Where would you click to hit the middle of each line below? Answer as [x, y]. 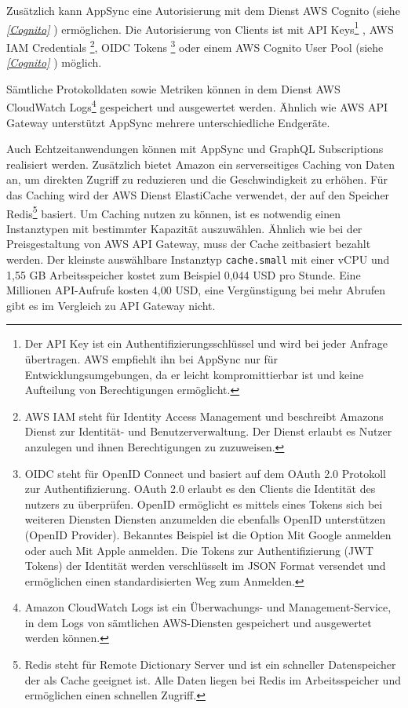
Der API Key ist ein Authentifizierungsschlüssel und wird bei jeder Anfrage [206, 343]
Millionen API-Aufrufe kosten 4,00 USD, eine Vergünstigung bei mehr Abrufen [196, 290]
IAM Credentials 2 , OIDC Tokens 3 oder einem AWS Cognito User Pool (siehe [195, 46]
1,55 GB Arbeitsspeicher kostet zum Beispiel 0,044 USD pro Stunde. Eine [184, 274]
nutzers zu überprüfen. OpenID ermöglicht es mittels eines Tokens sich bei [204, 504]
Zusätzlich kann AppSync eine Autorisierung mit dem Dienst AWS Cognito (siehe [203, 10]
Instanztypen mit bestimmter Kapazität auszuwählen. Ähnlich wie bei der [184, 228]
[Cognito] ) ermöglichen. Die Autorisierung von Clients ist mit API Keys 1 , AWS [200, 27]
